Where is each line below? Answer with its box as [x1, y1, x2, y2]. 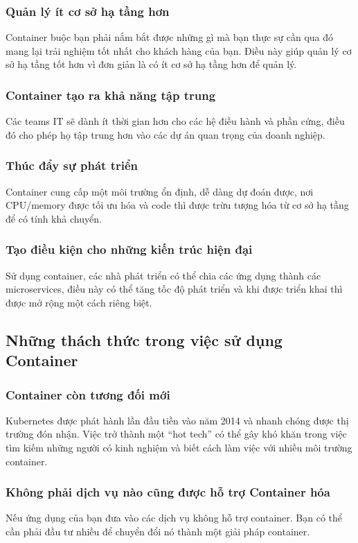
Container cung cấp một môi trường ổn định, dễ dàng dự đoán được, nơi [6, 184, 314, 198]
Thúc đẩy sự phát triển [6, 157, 138, 174]
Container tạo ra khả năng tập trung [6, 86, 216, 103]
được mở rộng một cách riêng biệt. [6, 295, 152, 309]
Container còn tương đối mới [6, 386, 170, 403]
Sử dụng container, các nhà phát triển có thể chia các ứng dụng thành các [6, 268, 321, 282]
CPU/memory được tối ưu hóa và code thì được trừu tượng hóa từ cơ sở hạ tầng [6, 198, 349, 212]
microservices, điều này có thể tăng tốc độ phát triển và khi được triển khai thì [6, 282, 343, 296]
